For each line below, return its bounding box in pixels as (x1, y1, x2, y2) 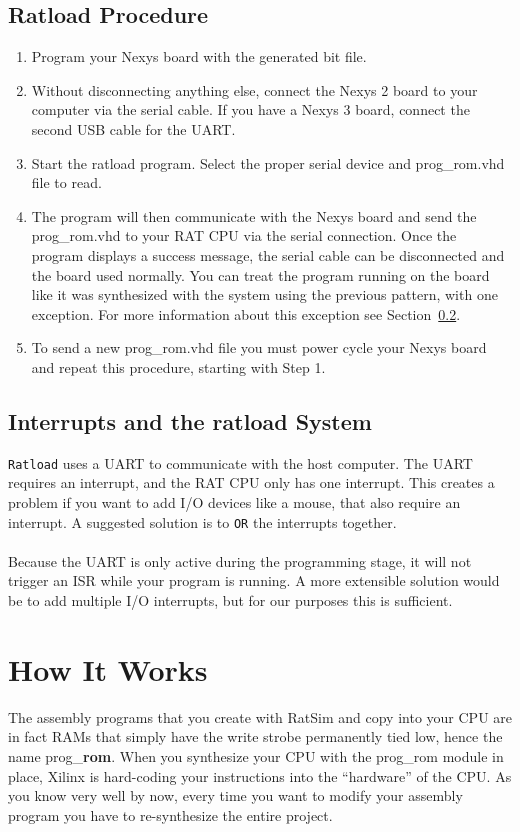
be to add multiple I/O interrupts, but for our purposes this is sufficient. (8, 590, 453, 610)
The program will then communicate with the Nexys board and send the (31, 205, 477, 226)
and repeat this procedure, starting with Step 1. (31, 356, 326, 377)
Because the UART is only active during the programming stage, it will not (8, 550, 472, 571)
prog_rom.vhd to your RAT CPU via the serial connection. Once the (31, 225, 457, 246)
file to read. (31, 172, 102, 193)
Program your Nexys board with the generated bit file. (31, 46, 367, 67)
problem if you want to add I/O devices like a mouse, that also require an (8, 491, 461, 512)
